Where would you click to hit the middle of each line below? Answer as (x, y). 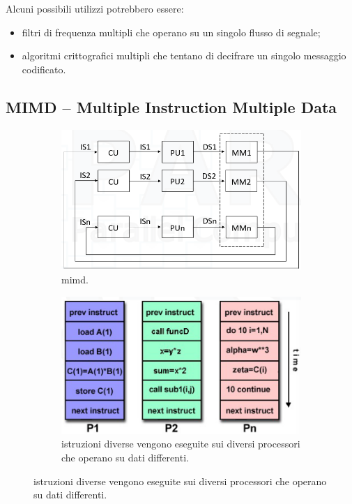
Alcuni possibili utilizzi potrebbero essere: (95, 8)
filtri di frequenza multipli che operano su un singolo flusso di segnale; (171, 32)
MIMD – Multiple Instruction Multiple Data (171, 106)
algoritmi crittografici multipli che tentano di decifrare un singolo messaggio (184, 55)
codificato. (44, 69)
